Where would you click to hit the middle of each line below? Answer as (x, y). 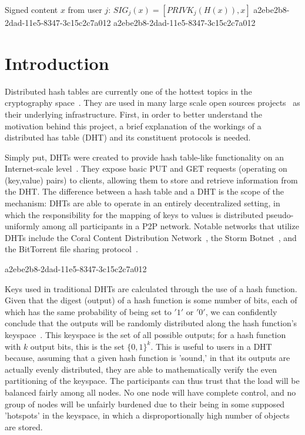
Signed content (31, 9)
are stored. (24, 426)
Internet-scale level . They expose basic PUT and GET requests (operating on (146, 168)
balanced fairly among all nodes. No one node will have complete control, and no (150, 392)
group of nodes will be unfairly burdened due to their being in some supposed (145, 404)
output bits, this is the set (77, 346)
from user (85, 9)
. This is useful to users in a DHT (211, 346)
